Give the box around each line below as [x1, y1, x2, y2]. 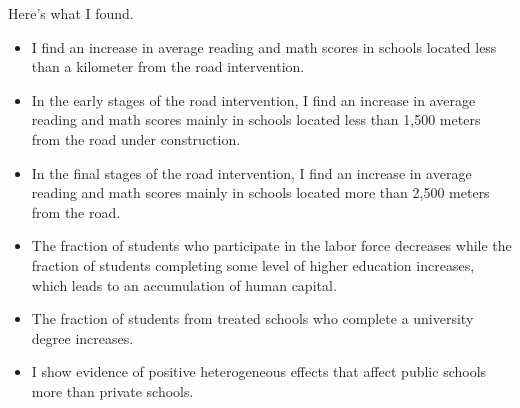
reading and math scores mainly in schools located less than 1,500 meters [31, 109, 481, 130]
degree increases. [31, 327, 134, 348]
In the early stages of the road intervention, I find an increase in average [31, 89, 476, 110]
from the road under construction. [31, 128, 241, 149]
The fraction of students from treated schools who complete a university [31, 308, 474, 329]
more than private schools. [31, 380, 194, 401]
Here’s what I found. [8, 3, 134, 23]
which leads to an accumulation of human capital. [31, 274, 337, 295]
